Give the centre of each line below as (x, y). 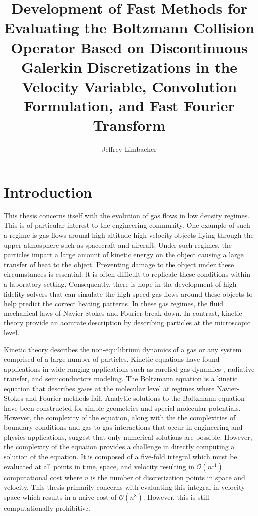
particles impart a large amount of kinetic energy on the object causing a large (124, 255)
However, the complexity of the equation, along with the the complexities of (120, 417)
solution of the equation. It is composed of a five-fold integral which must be (121, 457)
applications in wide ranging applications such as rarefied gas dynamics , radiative (129, 368)
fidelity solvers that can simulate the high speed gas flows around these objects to (128, 293)
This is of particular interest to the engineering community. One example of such (127, 225)
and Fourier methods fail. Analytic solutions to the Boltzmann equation (135, 398)
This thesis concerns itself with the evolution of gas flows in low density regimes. (127, 215)
